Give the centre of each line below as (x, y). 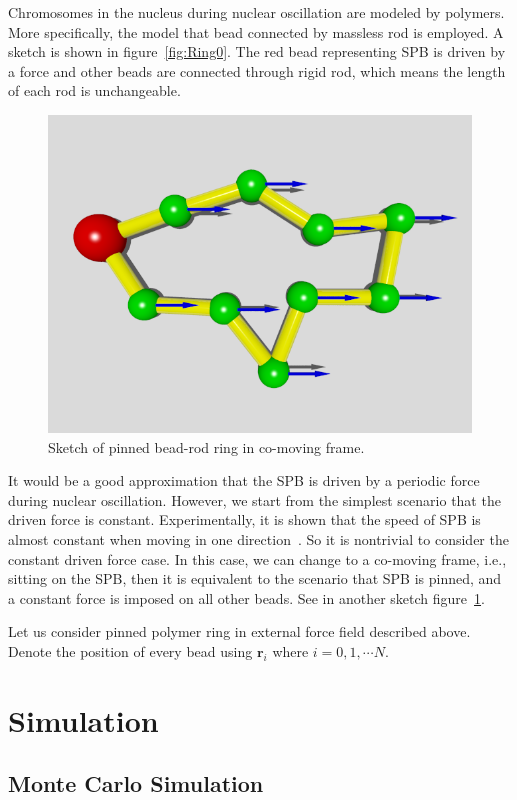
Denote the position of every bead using (130, 650)
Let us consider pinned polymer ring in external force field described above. (239, 631)
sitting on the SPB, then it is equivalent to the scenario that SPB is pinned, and (255, 578)
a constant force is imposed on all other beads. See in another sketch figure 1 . (246, 597)
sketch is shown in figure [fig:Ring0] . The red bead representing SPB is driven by (257, 51)
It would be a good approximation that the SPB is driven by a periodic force (244, 480)
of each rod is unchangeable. (94, 90)
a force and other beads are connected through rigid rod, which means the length (257, 70)
